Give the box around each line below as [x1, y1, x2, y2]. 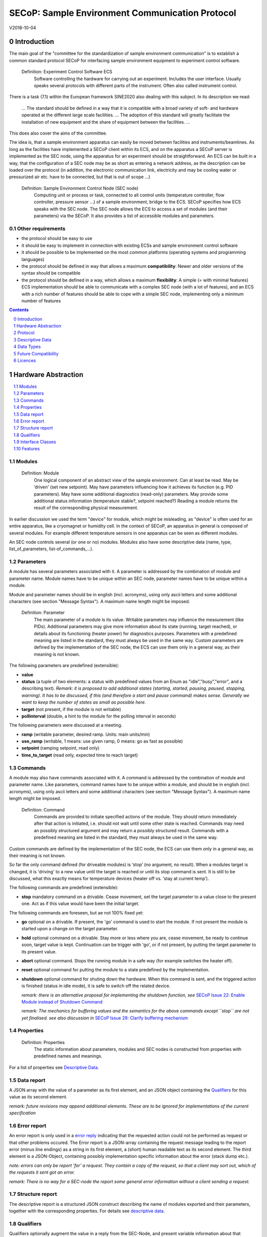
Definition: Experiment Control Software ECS [21, 69, 113, 75]
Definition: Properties [21, 1039, 65, 1045]
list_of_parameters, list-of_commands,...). [9, 546, 93, 552]
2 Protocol [13, 330, 35, 336]
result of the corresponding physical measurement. [34, 505, 138, 511]
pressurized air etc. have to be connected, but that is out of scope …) [9, 174, 150, 180]
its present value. [21, 949, 57, 954]
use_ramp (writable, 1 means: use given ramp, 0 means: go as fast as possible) [21, 738, 183, 744]
